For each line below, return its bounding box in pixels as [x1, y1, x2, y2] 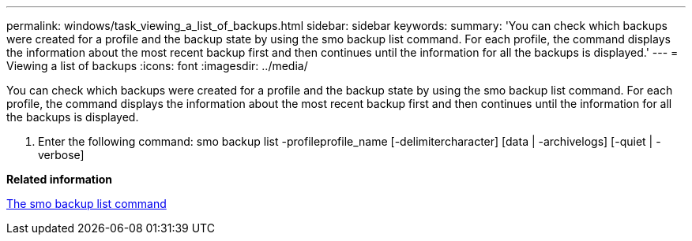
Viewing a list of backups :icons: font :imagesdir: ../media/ [6, 59, 308, 72]
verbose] [38, 148, 85, 161]
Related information [6, 172, 113, 186]
